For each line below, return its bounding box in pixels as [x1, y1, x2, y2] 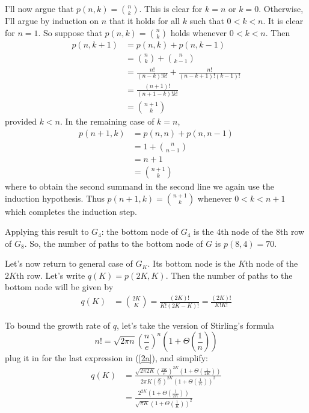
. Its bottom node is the [147, 257, 236, 270]
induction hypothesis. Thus [5, 191, 105, 204]
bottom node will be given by [5, 281, 114, 293]
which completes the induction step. [5, 205, 137, 217]
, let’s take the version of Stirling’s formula [117, 318, 275, 331]
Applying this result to [5, 225, 89, 238]
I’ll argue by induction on [5, 14, 99, 26]
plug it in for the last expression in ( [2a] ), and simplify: [5, 352, 209, 364]
